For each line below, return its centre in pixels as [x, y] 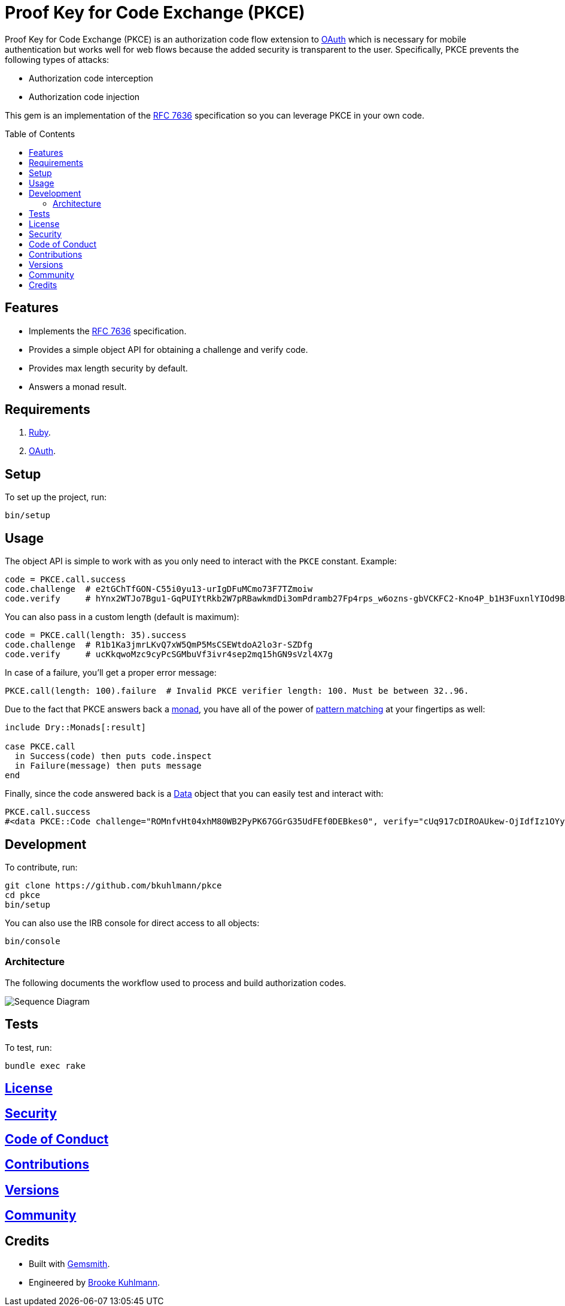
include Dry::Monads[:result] [76, 728]
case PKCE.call [40, 747]
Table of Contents [40, 134]
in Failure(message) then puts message [108, 766]
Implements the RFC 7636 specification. [108, 331]
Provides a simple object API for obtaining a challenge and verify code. [168, 349]
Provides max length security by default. [108, 368]
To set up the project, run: [56, 497]
